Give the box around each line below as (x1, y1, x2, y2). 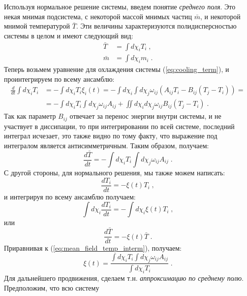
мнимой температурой (4, 21, 70, 31)
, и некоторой (200, 11, 241, 21)
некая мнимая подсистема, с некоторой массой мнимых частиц (4, 11, 192, 21)
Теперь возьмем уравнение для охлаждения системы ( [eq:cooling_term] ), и (4, 64, 229, 74)
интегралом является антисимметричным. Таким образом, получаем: (4, 140, 209, 150)
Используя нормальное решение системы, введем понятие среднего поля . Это (4, 1, 236, 11)
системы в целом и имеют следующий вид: (4, 30, 133, 40)
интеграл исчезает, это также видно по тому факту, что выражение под (4, 131, 217, 141)
